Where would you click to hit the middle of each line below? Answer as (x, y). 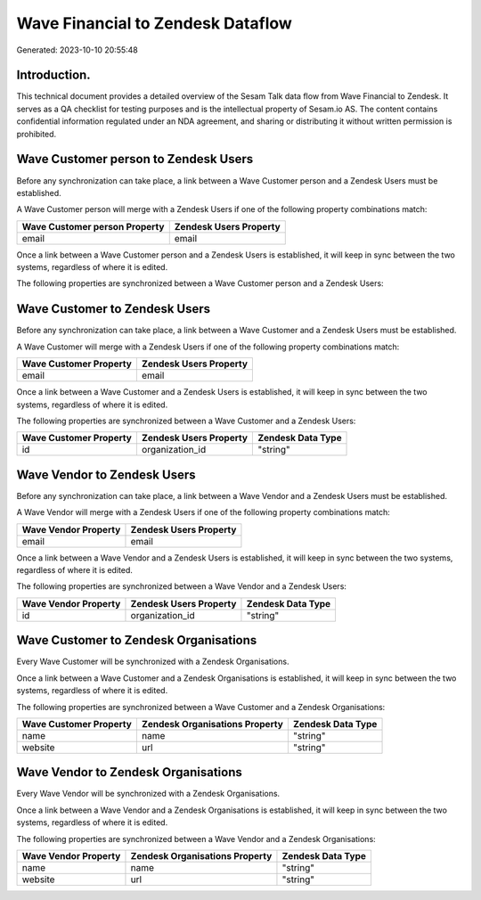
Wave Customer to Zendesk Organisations (137, 640)
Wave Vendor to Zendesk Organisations (129, 772)
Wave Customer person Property (93, 226)
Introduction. (53, 75)
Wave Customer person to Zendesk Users (135, 159)
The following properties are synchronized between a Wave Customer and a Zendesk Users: (186, 421)
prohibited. (37, 134)
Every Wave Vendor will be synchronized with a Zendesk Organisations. (148, 794)
